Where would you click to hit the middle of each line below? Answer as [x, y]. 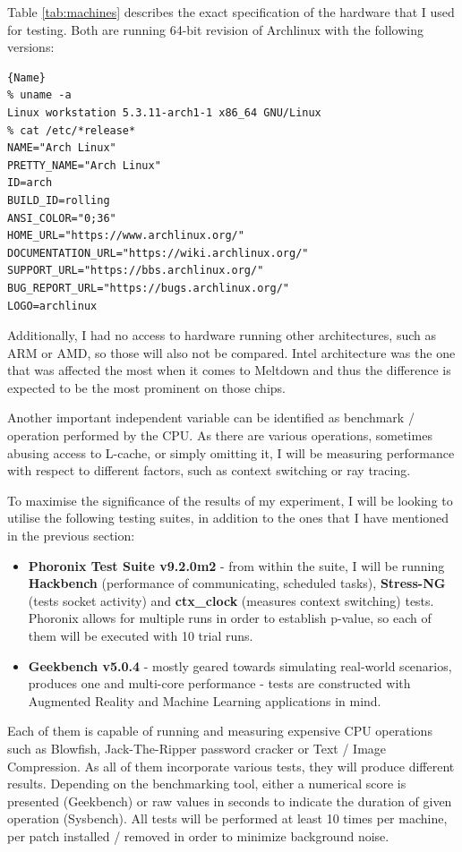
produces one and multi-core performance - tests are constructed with [219, 683]
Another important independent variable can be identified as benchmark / [211, 417]
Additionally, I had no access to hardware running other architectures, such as [222, 335]
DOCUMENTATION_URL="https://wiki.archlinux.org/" [158, 253]
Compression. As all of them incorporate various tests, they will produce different [231, 766]
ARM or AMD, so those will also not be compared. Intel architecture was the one [231, 352]
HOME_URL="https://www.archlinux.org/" [126, 236]
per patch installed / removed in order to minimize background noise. [198, 835]
